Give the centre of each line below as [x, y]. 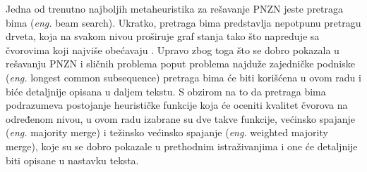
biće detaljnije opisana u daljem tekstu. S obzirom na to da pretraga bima [166, 91]
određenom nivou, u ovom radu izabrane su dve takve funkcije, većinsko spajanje [181, 118]
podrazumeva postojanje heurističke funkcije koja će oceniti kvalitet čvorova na [177, 105]
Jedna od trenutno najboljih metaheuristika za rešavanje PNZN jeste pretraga [175, 8]
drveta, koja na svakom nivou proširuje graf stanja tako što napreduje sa [163, 36]
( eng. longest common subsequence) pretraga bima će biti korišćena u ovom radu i [183, 77]
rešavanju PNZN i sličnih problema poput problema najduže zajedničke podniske [180, 64]
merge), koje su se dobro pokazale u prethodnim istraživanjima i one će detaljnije [182, 146]
